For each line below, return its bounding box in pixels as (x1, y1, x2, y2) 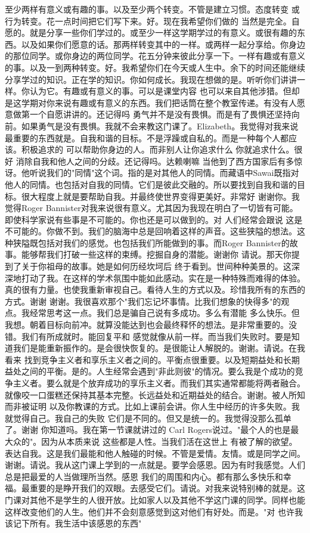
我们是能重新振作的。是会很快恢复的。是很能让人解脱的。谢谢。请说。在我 (13, 342, 305, 354)
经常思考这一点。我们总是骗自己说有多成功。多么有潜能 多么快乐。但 (29, 306, 300, 319)
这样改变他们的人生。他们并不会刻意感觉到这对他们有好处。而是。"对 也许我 (5, 505, 303, 517)
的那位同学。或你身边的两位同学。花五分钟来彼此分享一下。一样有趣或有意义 (5, 49, 305, 62)
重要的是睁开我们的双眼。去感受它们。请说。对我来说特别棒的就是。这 (29, 482, 305, 494)
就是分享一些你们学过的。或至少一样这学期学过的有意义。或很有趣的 (29, 26, 297, 39)
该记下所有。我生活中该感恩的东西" (5, 517, 142, 529)
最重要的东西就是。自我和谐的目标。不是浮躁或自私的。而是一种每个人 (5, 131, 280, 144)
